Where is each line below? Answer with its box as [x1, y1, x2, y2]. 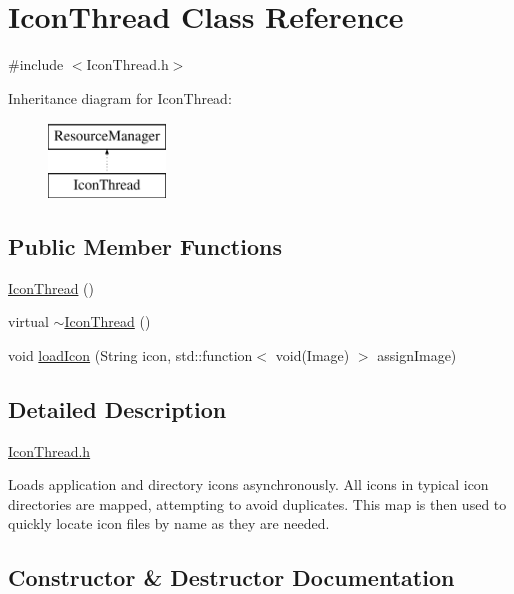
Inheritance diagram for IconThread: [8, 87, 232, 108]
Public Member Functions [8, 230, 282, 261]
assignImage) [377, 344, 457, 365]
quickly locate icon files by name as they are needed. [8, 513, 330, 534]
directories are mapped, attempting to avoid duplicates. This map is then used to [8, 493, 507, 514]
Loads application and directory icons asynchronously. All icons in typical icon [8, 474, 489, 495]
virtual [8, 311, 49, 332]
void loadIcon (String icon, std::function [8, 344, 253, 365]
